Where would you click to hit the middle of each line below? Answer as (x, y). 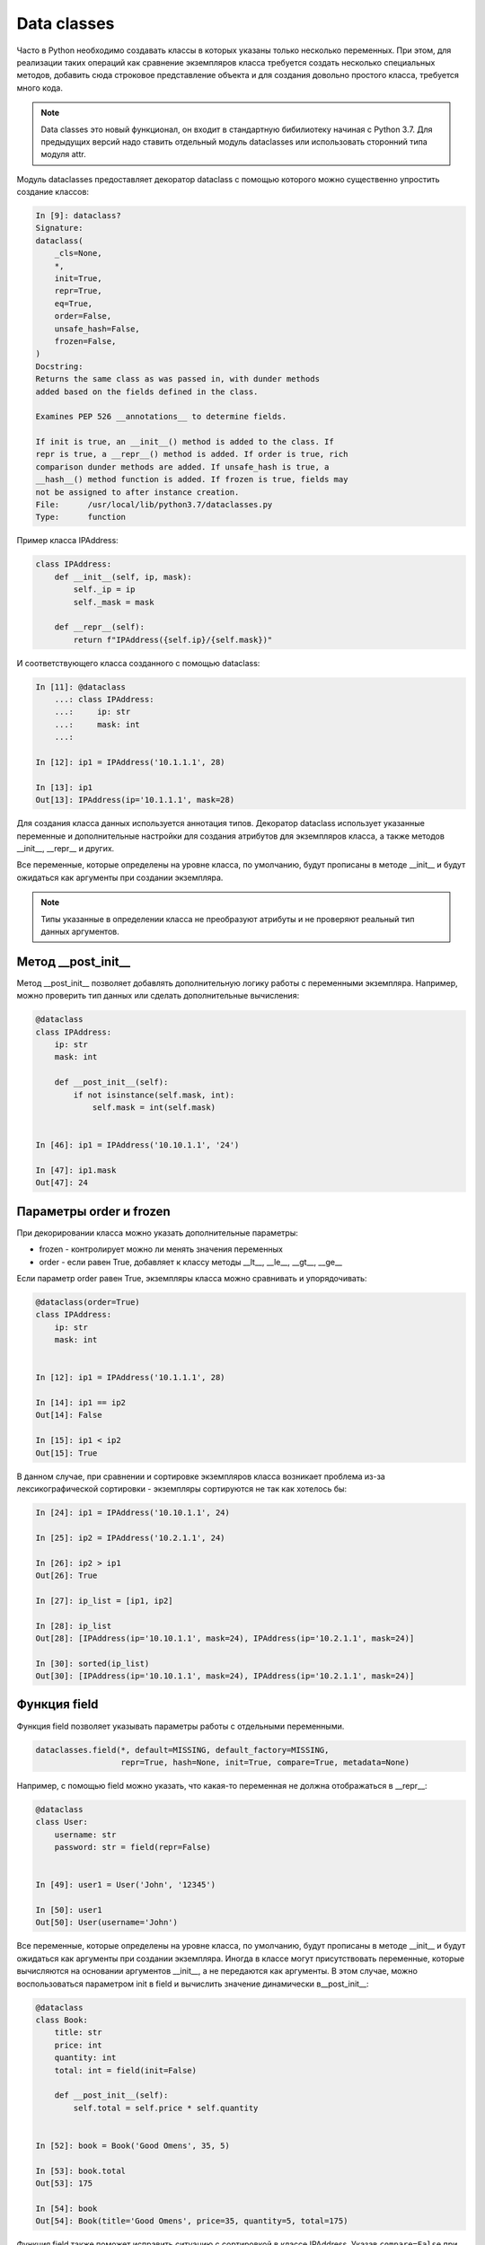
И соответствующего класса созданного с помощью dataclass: (138, 663)
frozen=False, (85, 341)
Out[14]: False (69, 1415)
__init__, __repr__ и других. (66, 848)
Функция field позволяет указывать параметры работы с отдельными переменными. (181, 1726)
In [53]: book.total (80, 2170)
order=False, (83, 316)
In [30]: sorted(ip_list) (93, 1663)
